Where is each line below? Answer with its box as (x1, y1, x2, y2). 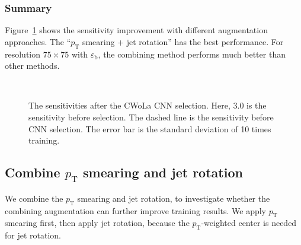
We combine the (5, 192, 63, 204)
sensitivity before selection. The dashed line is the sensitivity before (28, 110, 274, 123)
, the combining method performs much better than (98, 47, 286, 60)
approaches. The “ (5, 35, 71, 47)
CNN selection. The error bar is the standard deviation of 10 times (28, 122, 271, 135)
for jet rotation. (5, 229, 61, 241)
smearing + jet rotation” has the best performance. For (82, 35, 284, 47)
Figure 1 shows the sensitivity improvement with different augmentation (5, 24, 268, 36)
